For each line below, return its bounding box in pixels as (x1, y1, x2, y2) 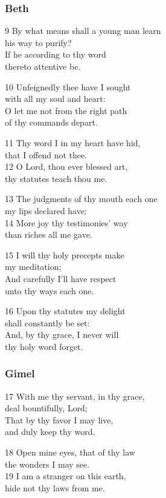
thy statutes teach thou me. (5, 172, 107, 184)
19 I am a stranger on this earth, (5, 469, 126, 482)
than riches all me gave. (5, 228, 92, 241)
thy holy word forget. (5, 340, 83, 352)
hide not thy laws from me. (5, 481, 105, 494)
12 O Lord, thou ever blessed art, (5, 160, 128, 173)
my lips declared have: (5, 204, 87, 217)
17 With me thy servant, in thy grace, (5, 389, 145, 402)
